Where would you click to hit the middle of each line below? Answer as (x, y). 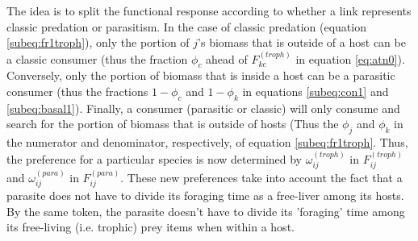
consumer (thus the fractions (77, 91)
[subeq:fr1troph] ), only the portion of (98, 42)
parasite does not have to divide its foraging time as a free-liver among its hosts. (205, 195)
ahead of (227, 58)
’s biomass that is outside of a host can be (302, 42)
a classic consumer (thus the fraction (97, 58)
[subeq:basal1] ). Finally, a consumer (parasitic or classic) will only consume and (203, 108)
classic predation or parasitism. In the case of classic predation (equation (186, 26)
